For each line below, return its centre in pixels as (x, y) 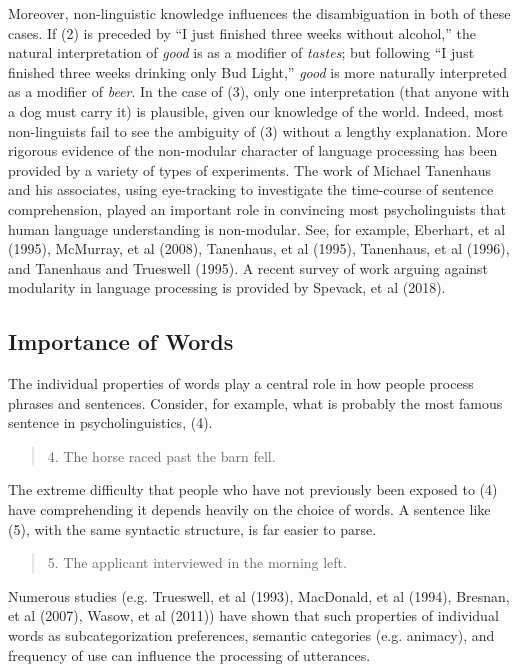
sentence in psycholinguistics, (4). (110, 422)
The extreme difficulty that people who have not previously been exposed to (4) (253, 489)
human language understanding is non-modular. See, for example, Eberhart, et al (257, 228)
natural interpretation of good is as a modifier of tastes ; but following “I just (241, 52)
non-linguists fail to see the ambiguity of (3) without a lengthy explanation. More (258, 130)
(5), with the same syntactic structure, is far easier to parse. (192, 528)
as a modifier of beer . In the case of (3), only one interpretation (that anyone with (259, 91)
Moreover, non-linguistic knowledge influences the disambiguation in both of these (259, 13)
